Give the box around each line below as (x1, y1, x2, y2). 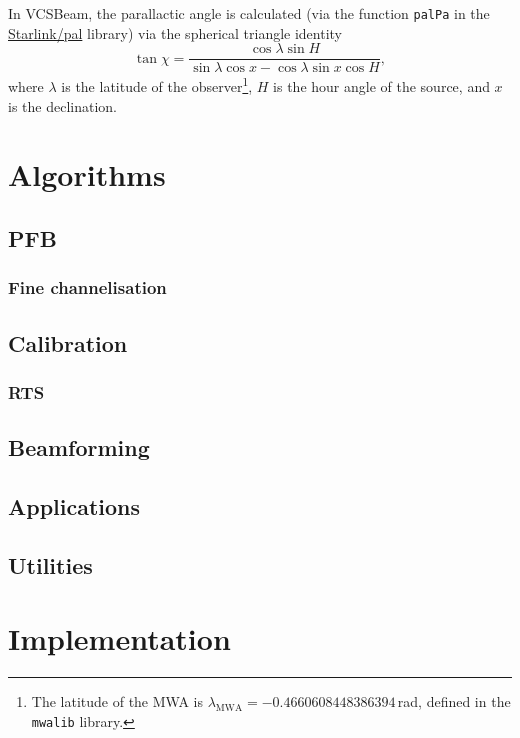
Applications (8, 490, 141, 521)
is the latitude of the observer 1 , (61, 73, 253, 96)
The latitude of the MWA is (31, 691, 203, 712)
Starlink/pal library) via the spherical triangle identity (8, 22, 343, 43)
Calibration (8, 327, 128, 358)
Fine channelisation (8, 275, 167, 300)
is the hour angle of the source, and (273, 75, 490, 96)
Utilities (8, 549, 93, 580)
